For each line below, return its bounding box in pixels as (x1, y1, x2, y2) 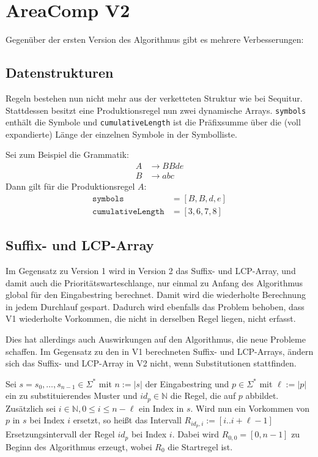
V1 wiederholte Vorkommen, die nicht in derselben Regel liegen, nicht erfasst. (6, 312, 296, 325)
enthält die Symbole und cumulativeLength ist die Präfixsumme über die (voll (6, 116, 301, 128)
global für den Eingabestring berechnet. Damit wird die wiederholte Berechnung (6, 288, 306, 301)
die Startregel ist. (168, 440, 233, 453)
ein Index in (139, 401, 184, 414)
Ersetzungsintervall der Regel (6, 428, 115, 440)
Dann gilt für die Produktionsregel (6, 180, 135, 193)
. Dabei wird (172, 428, 220, 440)
